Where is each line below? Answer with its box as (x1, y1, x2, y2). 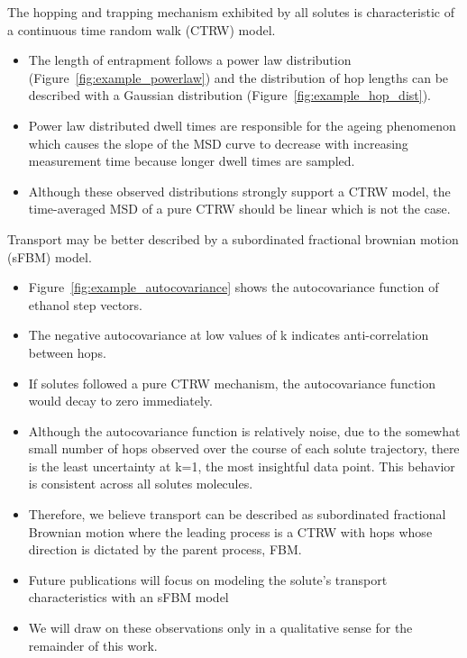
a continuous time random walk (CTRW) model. (7, 20, 276, 39)
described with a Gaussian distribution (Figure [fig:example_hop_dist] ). (28, 86, 431, 105)
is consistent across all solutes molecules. (28, 474, 253, 493)
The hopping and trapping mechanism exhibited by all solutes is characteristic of (7, 3, 454, 21)
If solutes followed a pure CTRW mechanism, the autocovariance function (28, 373, 436, 392)
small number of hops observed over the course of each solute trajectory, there (28, 439, 460, 458)
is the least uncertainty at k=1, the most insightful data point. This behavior (28, 456, 455, 475)
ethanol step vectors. (28, 295, 142, 314)
